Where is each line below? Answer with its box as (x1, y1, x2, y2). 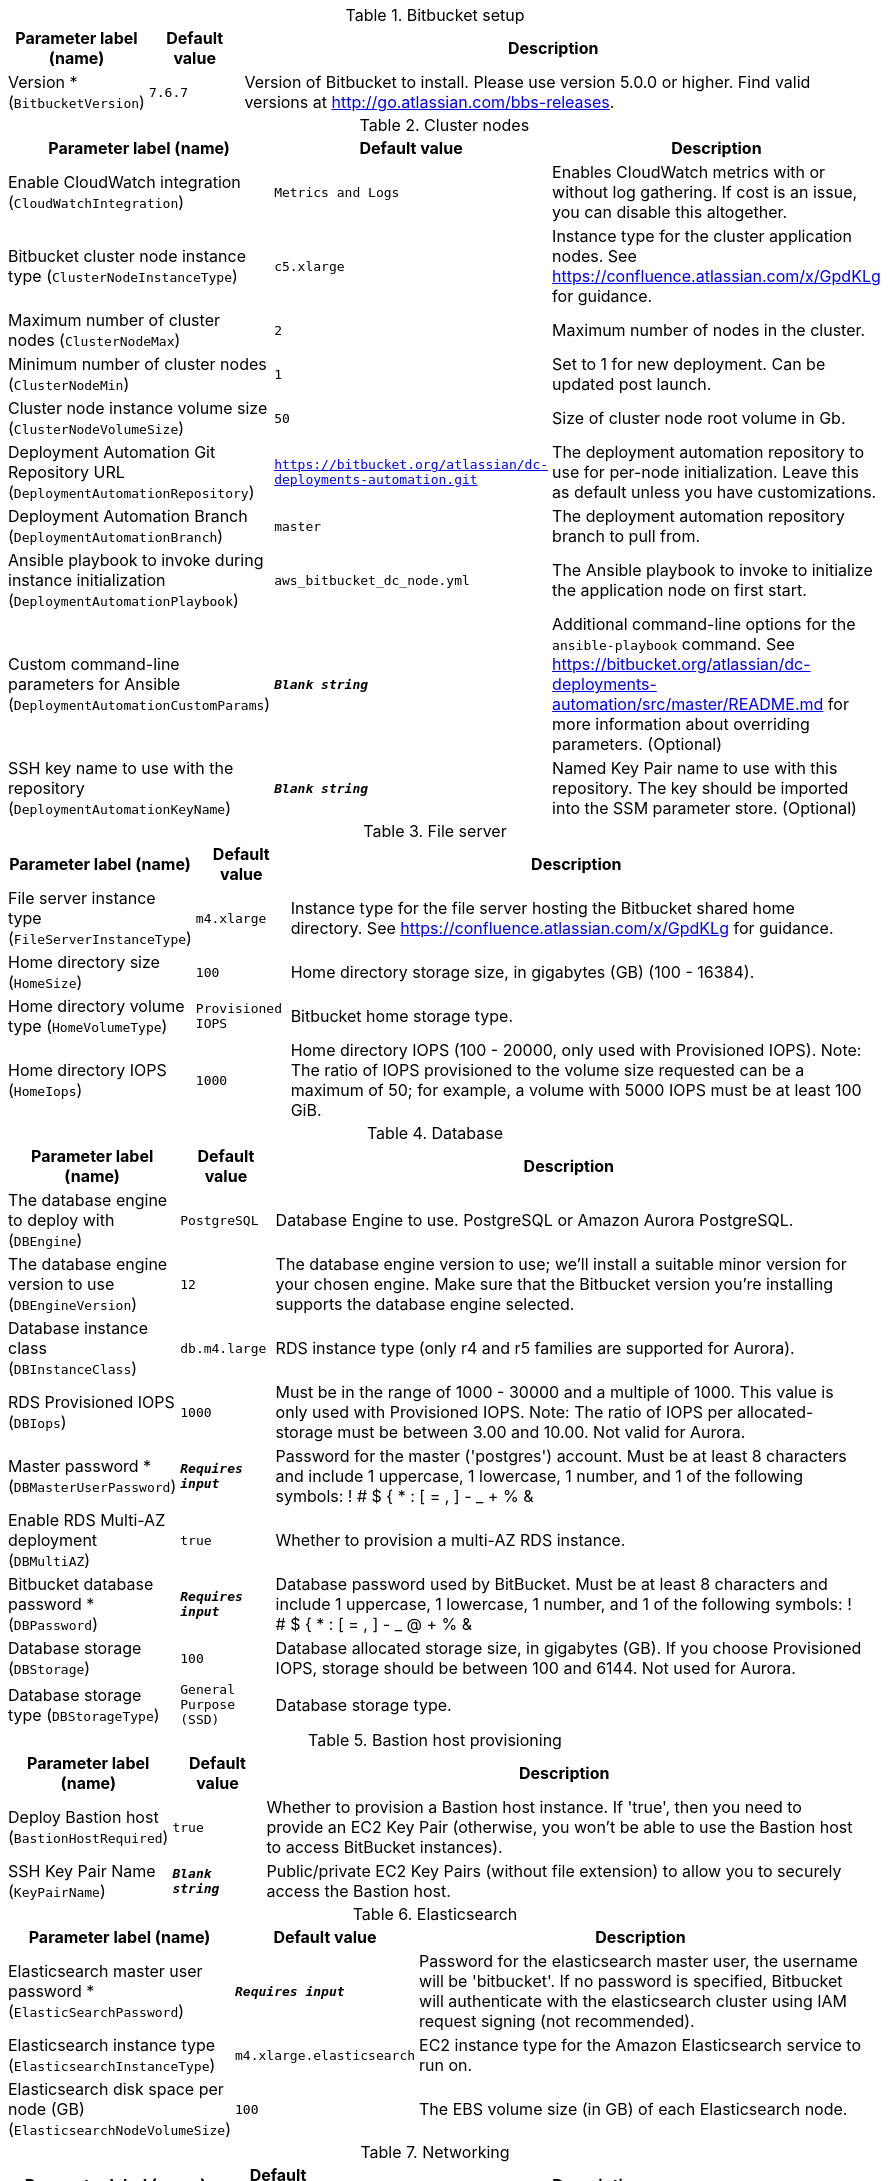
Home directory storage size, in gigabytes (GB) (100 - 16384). (290, 962, 755, 982)
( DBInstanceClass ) (8, 1358, 138, 1378)
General (180, 1682, 236, 1697)
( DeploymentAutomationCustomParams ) (8, 694, 271, 714)
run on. (419, 2055, 473, 2075)
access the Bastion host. (266, 1881, 451, 1901)
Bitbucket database (8, 1574, 154, 1594)
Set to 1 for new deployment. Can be (552, 354, 826, 374)
